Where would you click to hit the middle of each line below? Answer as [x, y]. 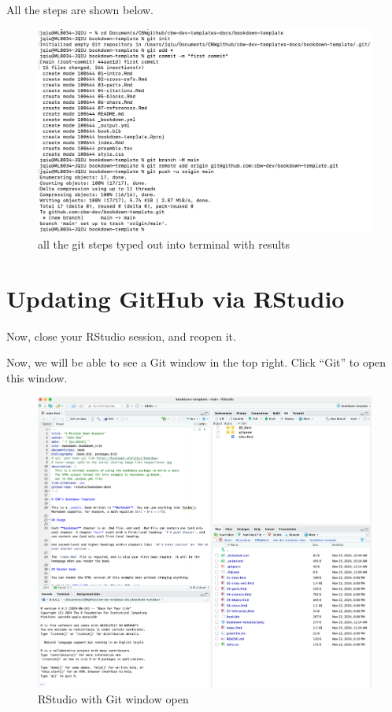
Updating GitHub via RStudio [176, 298]
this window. [37, 377]
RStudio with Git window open [113, 699]
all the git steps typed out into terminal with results [164, 243]
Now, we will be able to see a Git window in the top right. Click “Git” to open [196, 362]
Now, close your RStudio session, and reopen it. [121, 336]
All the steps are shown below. [80, 9]
